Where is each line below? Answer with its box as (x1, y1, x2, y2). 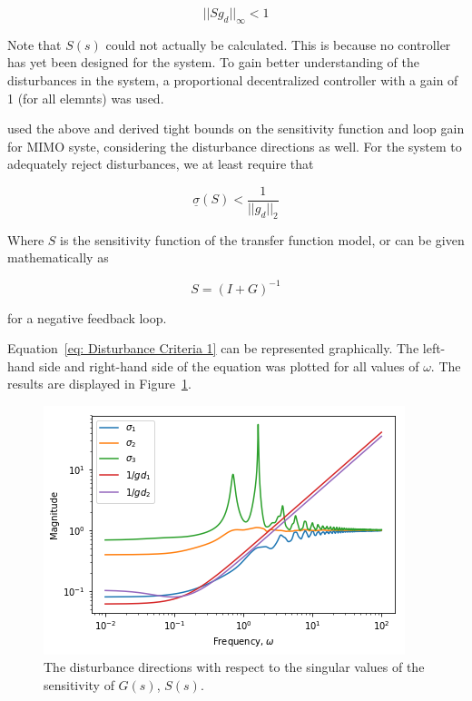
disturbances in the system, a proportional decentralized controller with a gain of (7, 70, 458, 89)
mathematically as (7, 248, 109, 267)
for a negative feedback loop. (7, 308, 167, 327)
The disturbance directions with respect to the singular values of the (44, 657, 425, 676)
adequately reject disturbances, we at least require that (7, 154, 314, 173)
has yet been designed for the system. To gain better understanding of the (7, 53, 419, 72)
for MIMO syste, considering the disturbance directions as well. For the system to (7, 136, 462, 155)
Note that (7, 35, 62, 54)
